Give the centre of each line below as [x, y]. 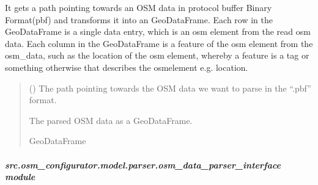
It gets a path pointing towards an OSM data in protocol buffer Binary [139, 7]
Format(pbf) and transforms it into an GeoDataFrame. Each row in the [139, 19]
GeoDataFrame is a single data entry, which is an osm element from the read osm [158, 31]
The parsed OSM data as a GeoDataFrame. [111, 120]
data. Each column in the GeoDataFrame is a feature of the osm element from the [159, 43]
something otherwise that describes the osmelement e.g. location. [127, 67]
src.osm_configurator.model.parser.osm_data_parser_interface [143, 165]
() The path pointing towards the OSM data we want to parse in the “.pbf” [170, 88]
